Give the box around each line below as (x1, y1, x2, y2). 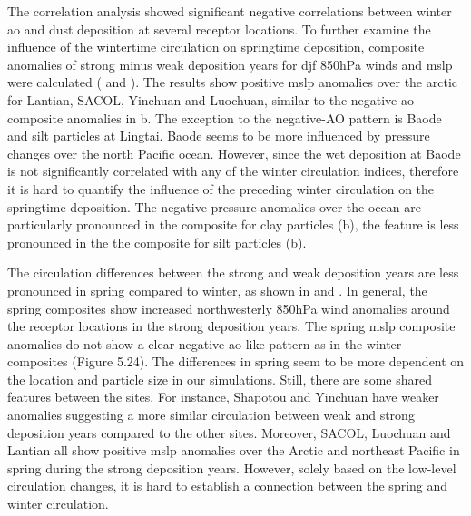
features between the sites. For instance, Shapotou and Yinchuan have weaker (7, 387, 439, 406)
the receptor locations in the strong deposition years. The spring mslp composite (7, 316, 456, 336)
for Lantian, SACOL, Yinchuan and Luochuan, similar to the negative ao (7, 90, 414, 109)
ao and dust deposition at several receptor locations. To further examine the (7, 19, 431, 38)
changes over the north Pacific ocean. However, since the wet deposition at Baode (7, 143, 461, 162)
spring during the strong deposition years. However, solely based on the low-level (7, 458, 456, 477)
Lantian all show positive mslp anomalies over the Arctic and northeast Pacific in (7, 441, 460, 460)
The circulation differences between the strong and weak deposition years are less (7, 263, 459, 282)
